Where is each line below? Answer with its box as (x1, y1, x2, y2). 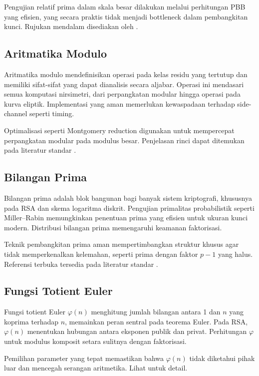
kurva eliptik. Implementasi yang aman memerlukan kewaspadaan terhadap (4, 98, 235, 109)
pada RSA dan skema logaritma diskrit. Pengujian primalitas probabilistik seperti (4, 202, 255, 213)
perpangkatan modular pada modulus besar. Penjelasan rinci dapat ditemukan (4, 135, 245, 145)
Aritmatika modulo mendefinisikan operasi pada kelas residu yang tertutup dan (4, 69, 248, 79)
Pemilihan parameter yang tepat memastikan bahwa (4, 352, 164, 363)
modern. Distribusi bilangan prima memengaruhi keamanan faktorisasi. (4, 222, 222, 232)
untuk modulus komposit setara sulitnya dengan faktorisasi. (4, 336, 187, 346)
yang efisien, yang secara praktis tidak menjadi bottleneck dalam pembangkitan (4, 11, 248, 22)
